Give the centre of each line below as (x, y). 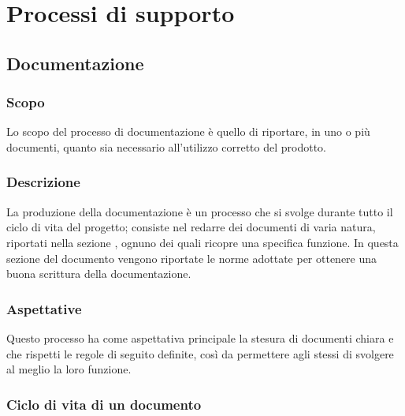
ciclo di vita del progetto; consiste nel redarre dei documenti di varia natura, (191, 227)
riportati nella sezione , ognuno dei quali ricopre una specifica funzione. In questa (202, 242)
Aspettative (44, 308)
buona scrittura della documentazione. (99, 274)
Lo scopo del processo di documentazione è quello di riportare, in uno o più (188, 131)
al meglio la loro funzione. (69, 369)
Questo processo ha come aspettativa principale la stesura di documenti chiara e (200, 337)
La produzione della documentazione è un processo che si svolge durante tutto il (200, 211)
